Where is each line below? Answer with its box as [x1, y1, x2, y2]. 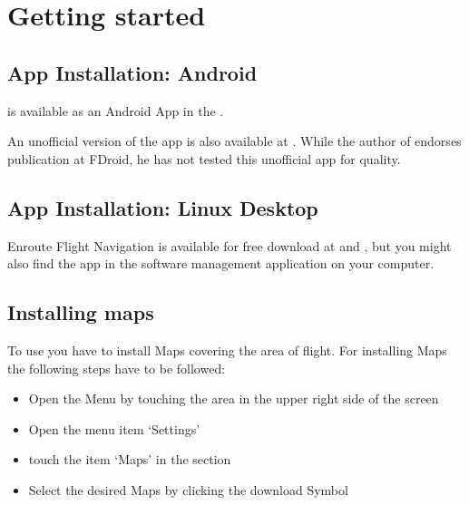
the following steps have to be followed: [7, 358, 226, 377]
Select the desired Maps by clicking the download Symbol [28, 480, 348, 499]
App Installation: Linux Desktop [7, 193, 318, 221]
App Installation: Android [7, 58, 258, 86]
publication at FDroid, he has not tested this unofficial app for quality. [7, 149, 401, 168]
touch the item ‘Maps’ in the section [28, 450, 231, 469]
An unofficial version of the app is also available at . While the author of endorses [7, 131, 462, 151]
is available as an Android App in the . [7, 101, 224, 120]
